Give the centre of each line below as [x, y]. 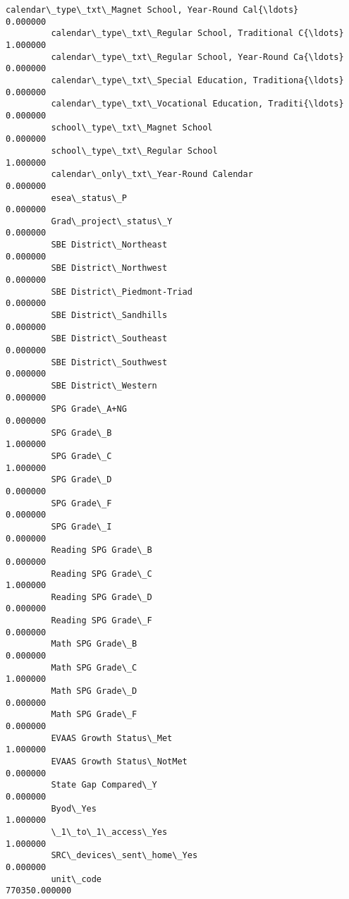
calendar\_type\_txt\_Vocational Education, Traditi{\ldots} [197, 104]
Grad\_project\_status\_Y [112, 221]
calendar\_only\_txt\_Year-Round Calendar [152, 175]
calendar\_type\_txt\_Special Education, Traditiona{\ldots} [197, 80]
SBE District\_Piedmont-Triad [122, 292]
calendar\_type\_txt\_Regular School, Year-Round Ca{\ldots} [197, 57]
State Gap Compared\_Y [104, 785]
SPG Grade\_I [81, 526]
